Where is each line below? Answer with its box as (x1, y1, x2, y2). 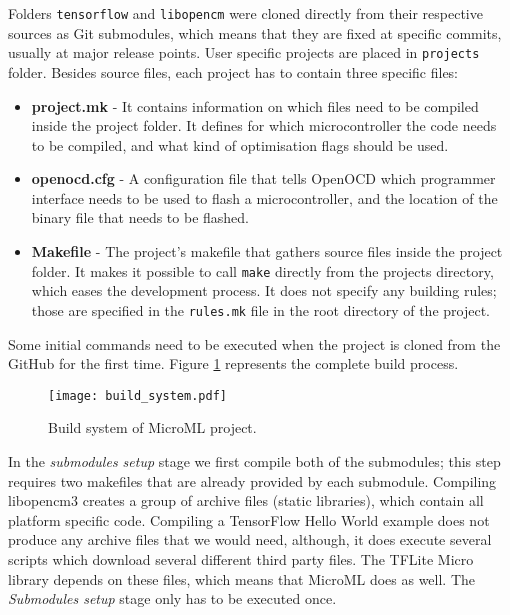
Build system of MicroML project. (48, 417, 257, 438)
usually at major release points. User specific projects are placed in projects (8, 42, 480, 63)
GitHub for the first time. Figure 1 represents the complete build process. (8, 353, 459, 374)
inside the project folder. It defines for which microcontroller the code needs (31, 115, 497, 136)
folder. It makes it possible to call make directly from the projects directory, (31, 260, 494, 281)
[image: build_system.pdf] (48, 388, 227, 403)
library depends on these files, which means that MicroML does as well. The (8, 568, 476, 589)
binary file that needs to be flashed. (31, 207, 250, 228)
